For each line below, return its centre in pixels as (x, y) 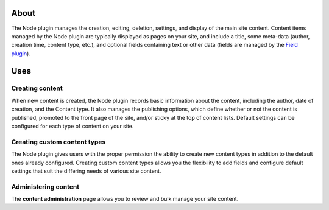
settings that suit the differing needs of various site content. (86, 171)
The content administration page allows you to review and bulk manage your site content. (125, 199)
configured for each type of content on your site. (73, 126)
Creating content (37, 88)
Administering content (45, 187)
